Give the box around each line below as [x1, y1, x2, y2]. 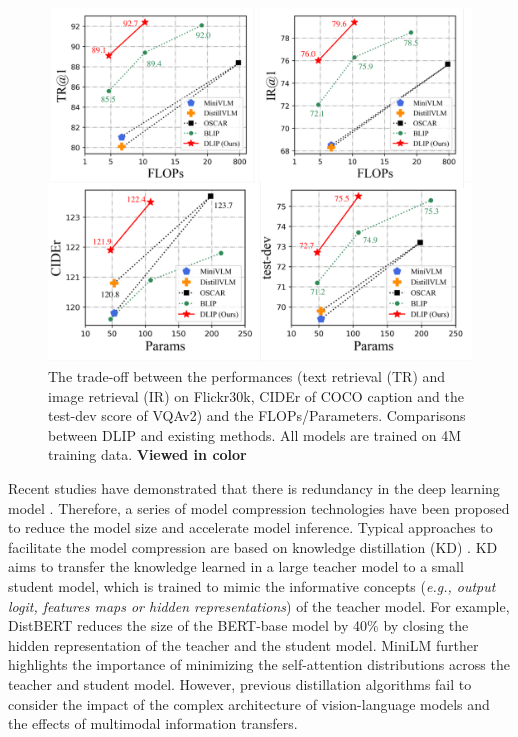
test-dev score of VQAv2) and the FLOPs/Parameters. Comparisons [48, 405, 466, 426]
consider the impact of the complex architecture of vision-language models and [8, 693, 490, 714]
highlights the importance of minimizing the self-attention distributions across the [8, 654, 510, 675]
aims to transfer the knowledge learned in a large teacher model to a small [8, 556, 464, 577]
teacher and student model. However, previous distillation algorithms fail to [8, 673, 472, 694]
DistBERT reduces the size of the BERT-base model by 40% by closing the [8, 615, 469, 636]
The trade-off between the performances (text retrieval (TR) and [48, 366, 446, 387]
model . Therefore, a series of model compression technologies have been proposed [8, 497, 510, 518]
